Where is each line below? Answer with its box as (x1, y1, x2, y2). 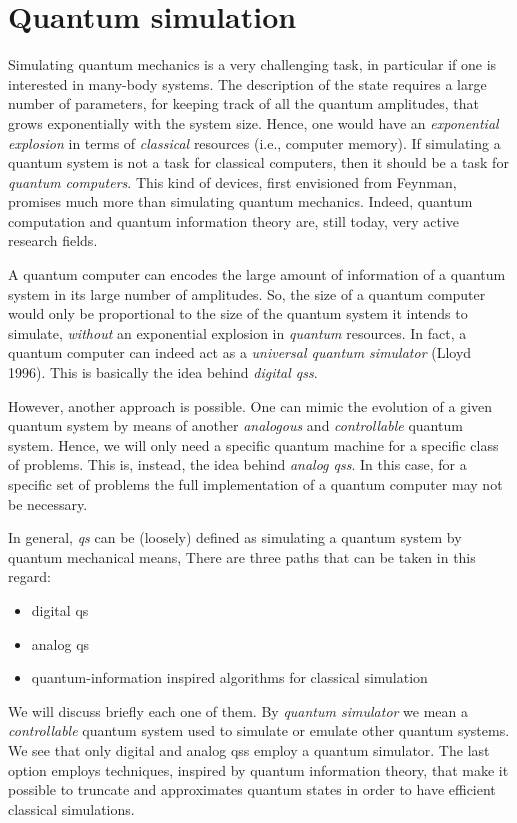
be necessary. (8, 493, 88, 514)
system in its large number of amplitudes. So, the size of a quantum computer (8, 283, 486, 304)
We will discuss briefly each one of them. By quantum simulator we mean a (8, 700, 469, 721)
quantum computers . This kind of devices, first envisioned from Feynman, (8, 171, 457, 192)
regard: (8, 566, 51, 587)
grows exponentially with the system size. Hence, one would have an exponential (8, 112, 499, 133)
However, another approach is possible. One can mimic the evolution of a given (8, 395, 493, 416)
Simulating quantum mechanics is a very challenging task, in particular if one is (8, 54, 497, 75)
